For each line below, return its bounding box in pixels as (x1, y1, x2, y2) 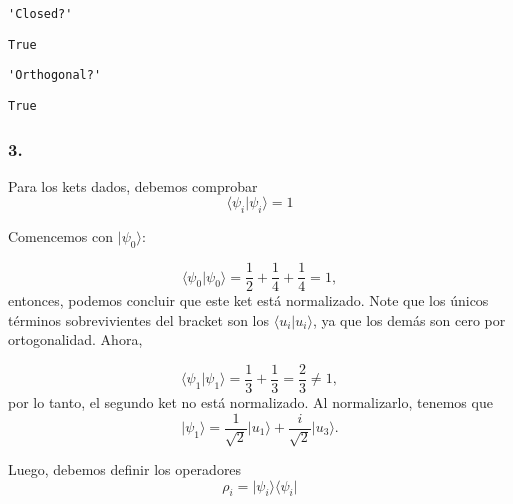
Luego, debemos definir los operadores (8, 458, 242, 479)
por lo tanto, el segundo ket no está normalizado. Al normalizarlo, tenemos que (8, 391, 493, 412)
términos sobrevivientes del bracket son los (8, 309, 270, 330)
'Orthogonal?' (8, 68, 102, 83)
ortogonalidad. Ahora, (8, 329, 143, 350)
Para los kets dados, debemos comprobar (8, 175, 258, 196)
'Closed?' (8, 7, 73, 21)
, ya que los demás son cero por (312, 309, 506, 330)
